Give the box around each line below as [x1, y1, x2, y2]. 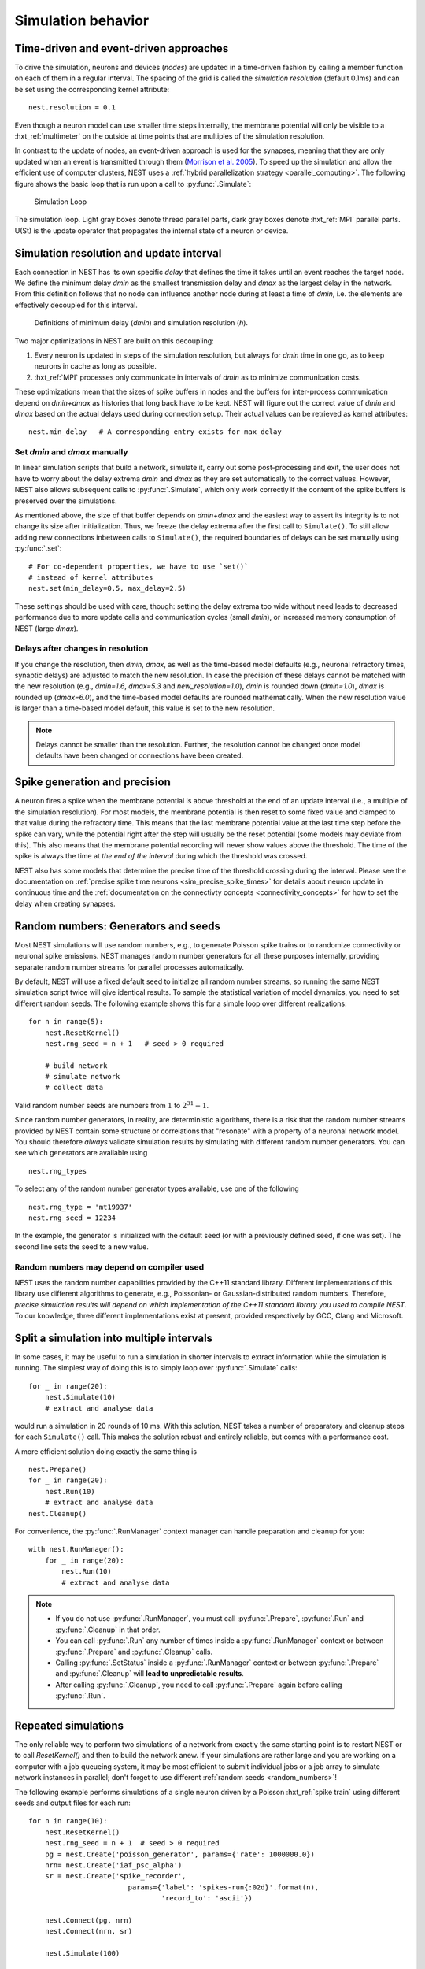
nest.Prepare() [28, 1465, 87, 1474]
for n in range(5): [28, 1017, 104, 1026]
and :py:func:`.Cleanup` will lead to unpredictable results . [55, 1669, 244, 1678]
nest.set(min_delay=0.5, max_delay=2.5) [28, 584, 187, 593]
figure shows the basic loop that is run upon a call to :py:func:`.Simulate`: [14, 179, 252, 188]
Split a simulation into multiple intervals [14, 1331, 213, 1344]
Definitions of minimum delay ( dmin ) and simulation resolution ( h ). [34, 318, 248, 328]
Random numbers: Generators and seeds [14, 919, 220, 933]
